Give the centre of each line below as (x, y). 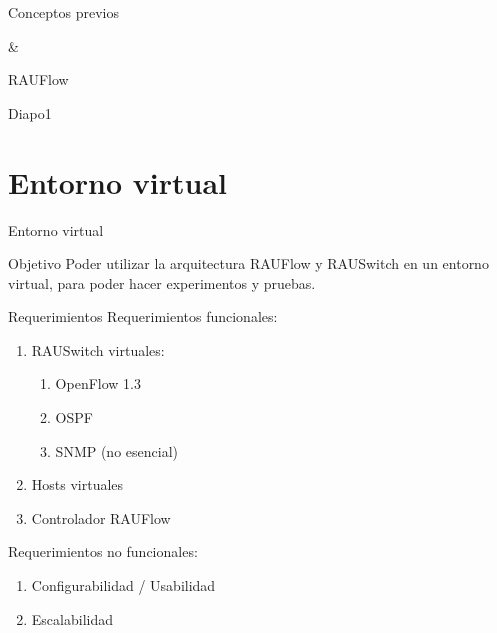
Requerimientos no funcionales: (103, 551)
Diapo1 (30, 112)
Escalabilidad (72, 618)
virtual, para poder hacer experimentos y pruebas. (162, 282)
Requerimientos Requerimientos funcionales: (143, 316)
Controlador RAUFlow (101, 517)
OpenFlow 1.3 (98, 383)
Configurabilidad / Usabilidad (123, 585)
